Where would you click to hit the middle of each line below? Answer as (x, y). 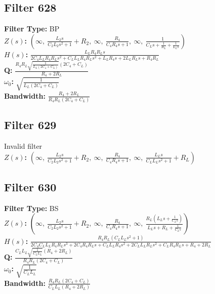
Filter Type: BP (32, 29)
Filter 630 (30, 187)
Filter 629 (30, 125)
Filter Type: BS (31, 208)
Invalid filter (23, 146)
